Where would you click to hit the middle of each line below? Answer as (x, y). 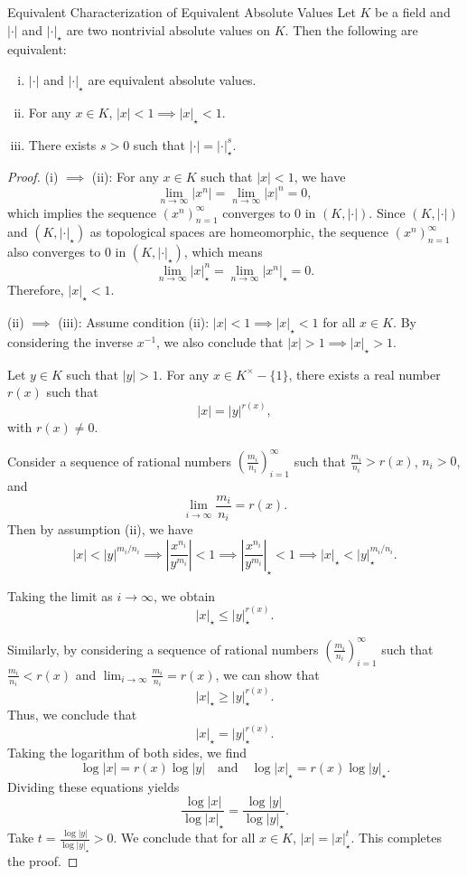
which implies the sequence (82, 212)
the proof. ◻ (43, 860)
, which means (223, 252)
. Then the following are (351, 29)
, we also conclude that (220, 341)
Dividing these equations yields (93, 786)
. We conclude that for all (184, 838)
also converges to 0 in (67, 252)
